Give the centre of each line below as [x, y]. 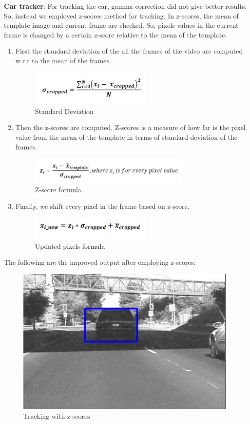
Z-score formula [58, 190]
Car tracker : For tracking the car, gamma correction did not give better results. [125, 6]
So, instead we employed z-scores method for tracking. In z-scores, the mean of [121, 15]
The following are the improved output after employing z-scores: [100, 262]
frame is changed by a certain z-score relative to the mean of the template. [115, 34]
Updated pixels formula [70, 246]
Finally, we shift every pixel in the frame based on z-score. [102, 206]
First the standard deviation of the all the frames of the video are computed [129, 51]
